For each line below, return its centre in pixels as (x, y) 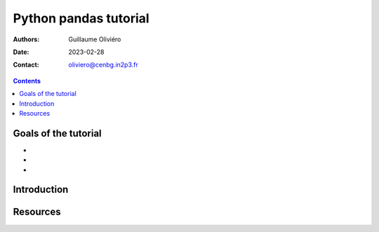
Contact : (26, 65)
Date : (21, 52)
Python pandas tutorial (81, 18)
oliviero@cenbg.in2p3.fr (103, 65)
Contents (27, 81)
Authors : (26, 39)
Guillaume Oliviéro (95, 39)
